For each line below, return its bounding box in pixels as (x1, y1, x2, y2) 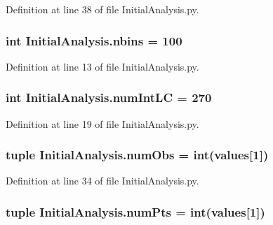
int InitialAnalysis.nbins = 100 (6, 31, 182, 49)
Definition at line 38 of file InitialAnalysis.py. (6, 2, 199, 16)
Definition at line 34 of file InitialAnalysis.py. (6, 173, 199, 188)
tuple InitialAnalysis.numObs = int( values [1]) (6, 146, 269, 164)
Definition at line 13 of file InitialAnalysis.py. (6, 59, 199, 73)
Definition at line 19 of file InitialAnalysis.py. (6, 116, 199, 131)
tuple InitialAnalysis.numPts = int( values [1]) (6, 203, 265, 220)
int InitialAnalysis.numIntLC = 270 (6, 89, 212, 106)
